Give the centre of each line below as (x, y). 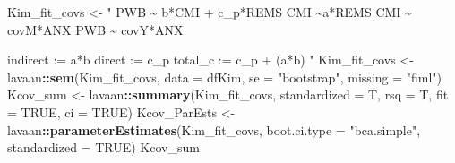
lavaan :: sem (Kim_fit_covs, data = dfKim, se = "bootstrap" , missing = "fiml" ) (224, 77)
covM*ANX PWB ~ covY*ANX (95, 29)
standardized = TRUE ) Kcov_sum (103, 147)
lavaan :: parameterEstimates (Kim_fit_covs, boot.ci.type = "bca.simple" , (214, 129)
